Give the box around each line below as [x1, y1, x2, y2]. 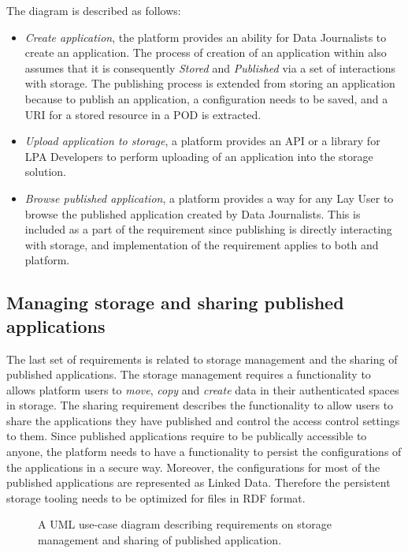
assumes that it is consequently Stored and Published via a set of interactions [24, 59, 396, 76]
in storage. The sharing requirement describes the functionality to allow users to [6, 397, 394, 413]
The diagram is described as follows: [6, 2, 181, 18]
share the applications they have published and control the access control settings [6, 412, 400, 428]
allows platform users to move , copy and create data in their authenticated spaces [6, 381, 399, 398]
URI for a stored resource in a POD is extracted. [24, 106, 261, 122]
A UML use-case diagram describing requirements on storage [38, 516, 332, 532]
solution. [24, 163, 67, 180]
